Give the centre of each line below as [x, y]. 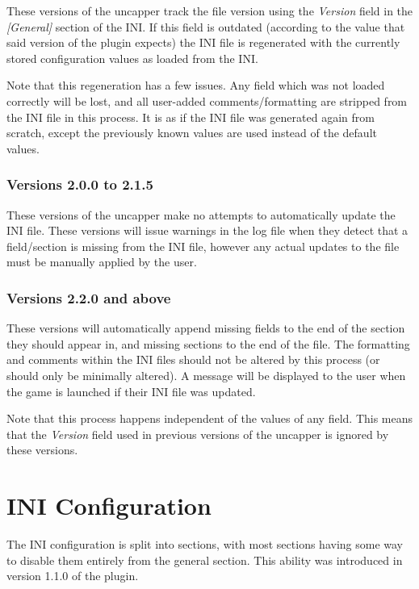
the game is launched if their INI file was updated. [131, 391]
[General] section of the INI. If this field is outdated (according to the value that [206, 26]
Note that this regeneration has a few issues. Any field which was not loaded [196, 85]
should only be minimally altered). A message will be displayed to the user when [206, 375]
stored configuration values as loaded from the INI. [132, 58]
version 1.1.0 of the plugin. [73, 576]
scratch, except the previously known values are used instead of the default [192, 133]
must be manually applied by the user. [102, 262]
